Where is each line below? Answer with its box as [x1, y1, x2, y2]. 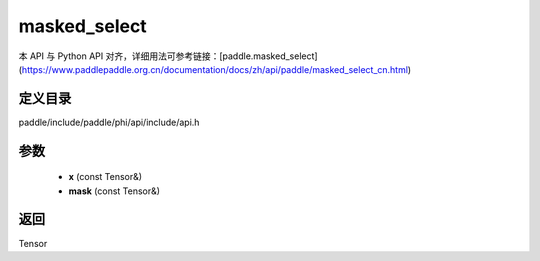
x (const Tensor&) [68, 171, 143, 183]
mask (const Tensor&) [68, 185, 160, 197]
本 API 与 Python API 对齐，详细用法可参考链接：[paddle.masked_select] [18, 50, 319, 62]
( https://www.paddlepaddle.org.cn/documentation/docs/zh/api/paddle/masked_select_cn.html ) [18, 63, 412, 75]
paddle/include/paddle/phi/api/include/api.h [18, 116, 200, 128]
